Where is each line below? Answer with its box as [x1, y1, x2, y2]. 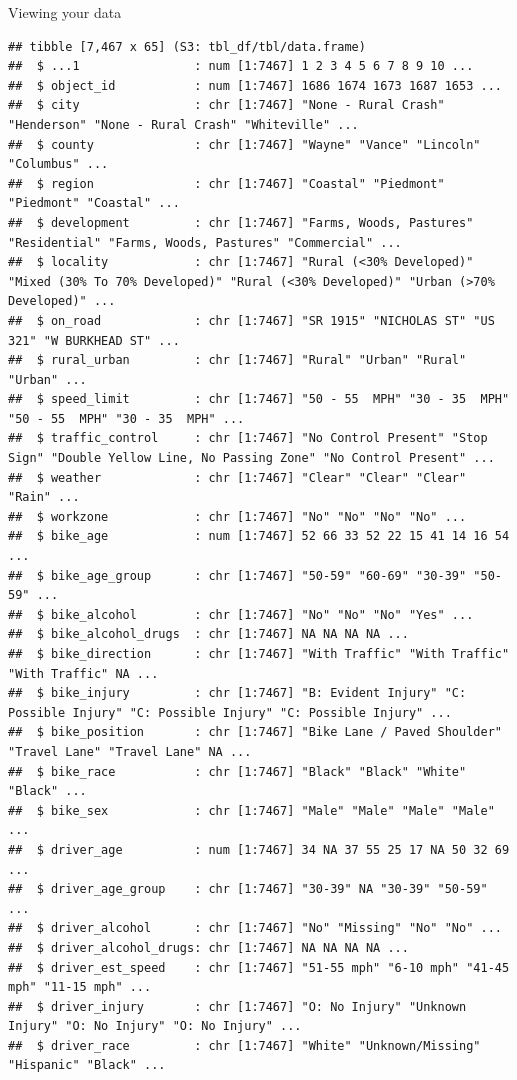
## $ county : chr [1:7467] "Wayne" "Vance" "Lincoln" [8, 137, 481, 152]
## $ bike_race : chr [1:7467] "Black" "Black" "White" [8, 764, 467, 779]
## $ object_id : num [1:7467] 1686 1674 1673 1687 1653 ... [8, 78, 502, 93]
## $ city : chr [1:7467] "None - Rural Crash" [8, 98, 445, 113]
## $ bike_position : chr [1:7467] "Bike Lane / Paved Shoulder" [8, 725, 502, 740]
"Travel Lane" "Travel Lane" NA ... [8, 744, 252, 759]
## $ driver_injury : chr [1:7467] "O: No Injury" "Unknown [8, 999, 467, 1014]
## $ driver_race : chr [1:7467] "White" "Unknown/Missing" [8, 1038, 481, 1053]
